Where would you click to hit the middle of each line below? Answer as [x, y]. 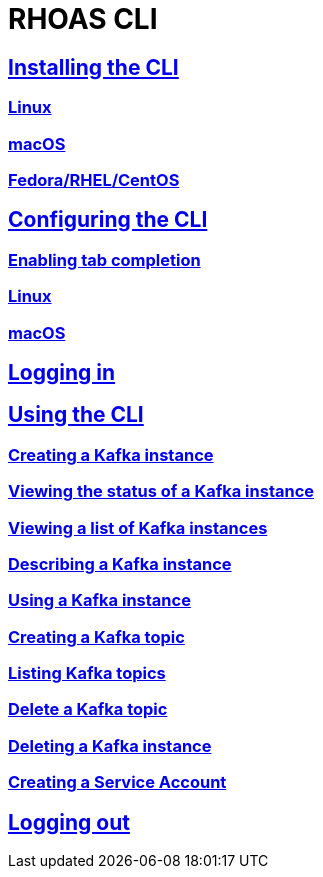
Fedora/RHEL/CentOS [94, 179]
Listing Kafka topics [87, 673]
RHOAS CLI [83, 19]
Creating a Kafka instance [111, 454]
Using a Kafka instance [99, 600]
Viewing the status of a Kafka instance [161, 491]
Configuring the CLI [108, 220]
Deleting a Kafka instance [110, 745]
